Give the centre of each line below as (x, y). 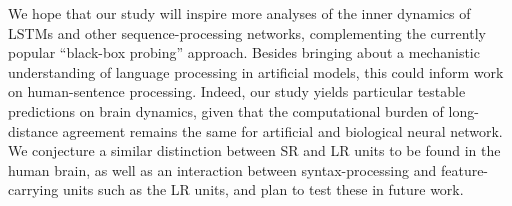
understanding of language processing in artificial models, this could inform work (256, 71)
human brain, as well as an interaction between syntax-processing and (222, 169)
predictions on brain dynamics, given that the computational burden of (226, 110)
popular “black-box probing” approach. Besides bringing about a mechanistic (244, 52)
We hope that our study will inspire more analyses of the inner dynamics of (239, 13)
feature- (464, 169)
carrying (33, 189)
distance (33, 130)
